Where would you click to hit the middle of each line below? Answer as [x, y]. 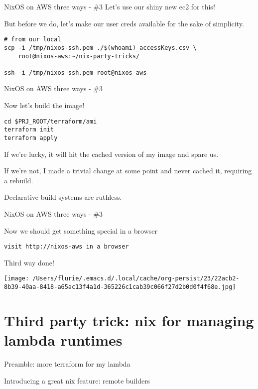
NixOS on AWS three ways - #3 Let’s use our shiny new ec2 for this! [110, 6]
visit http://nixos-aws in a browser [66, 247]
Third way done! [29, 262]
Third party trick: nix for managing [129, 320]
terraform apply [31, 138]
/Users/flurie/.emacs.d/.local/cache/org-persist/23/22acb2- [136, 279]
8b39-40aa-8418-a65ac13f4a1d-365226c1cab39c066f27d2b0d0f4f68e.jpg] [120, 287]
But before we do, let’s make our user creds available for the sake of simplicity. [124, 23]
